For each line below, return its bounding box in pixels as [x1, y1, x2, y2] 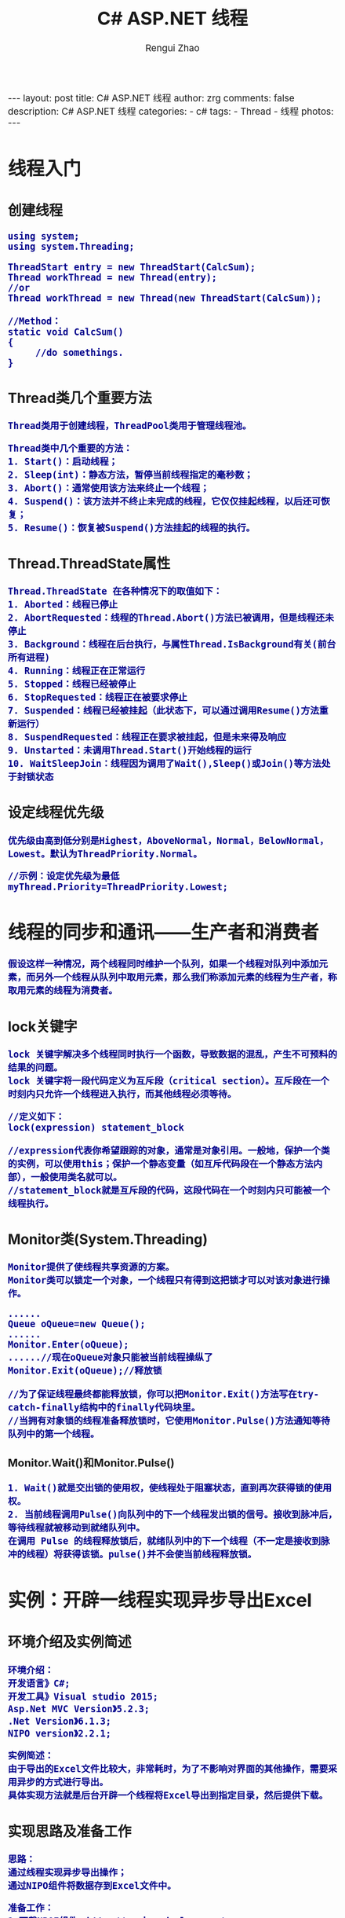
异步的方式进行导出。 [16, 1777, 109, 1788]
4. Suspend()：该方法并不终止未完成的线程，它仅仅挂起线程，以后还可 [8, 496, 321, 507]
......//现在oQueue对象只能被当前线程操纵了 [8, 1351, 213, 1363]
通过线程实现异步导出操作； [8, 1867, 127, 1878]
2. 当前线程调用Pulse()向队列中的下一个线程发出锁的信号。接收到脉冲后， [8, 1509, 338, 1520]
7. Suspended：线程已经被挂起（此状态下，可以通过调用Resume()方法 [8, 705, 320, 717]
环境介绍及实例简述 [8, 1634, 133, 1651]
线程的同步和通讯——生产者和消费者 [8, 921, 319, 944]
